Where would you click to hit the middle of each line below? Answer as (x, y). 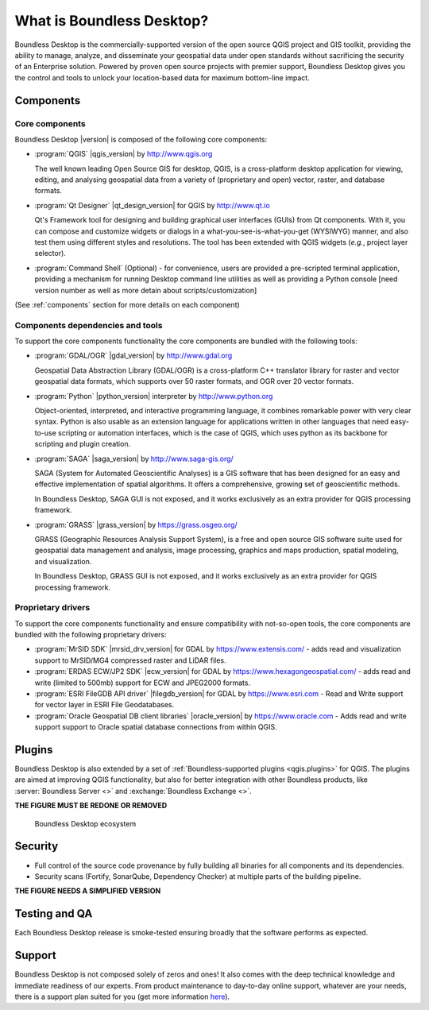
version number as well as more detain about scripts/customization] (146, 290)
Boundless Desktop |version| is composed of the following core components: (141, 139)
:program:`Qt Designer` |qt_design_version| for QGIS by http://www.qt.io (152, 205)
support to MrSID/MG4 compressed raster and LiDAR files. (130, 660)
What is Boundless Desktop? (112, 21)
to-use (46, 432)
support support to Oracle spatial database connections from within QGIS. (156, 727)
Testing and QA (54, 914)
